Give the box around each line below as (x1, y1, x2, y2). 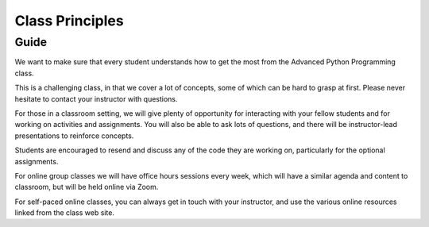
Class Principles (14, 12, 124, 29)
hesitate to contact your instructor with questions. (14, 94, 178, 103)
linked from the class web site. (14, 208, 115, 217)
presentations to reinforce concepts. (14, 131, 134, 140)
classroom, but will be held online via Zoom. (14, 183, 159, 192)
